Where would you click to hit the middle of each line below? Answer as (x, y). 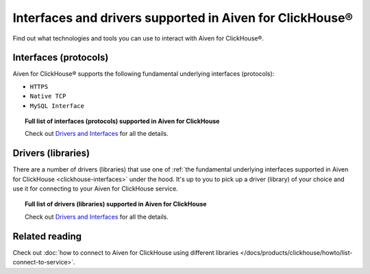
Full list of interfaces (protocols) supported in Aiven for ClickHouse (122, 121)
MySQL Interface (57, 106)
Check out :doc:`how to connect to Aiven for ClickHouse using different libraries (126, 252)
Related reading (47, 236)
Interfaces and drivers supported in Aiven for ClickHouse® (183, 18)
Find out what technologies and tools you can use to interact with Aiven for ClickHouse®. (138, 38)
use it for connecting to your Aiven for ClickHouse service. (95, 189)
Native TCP (48, 96)
